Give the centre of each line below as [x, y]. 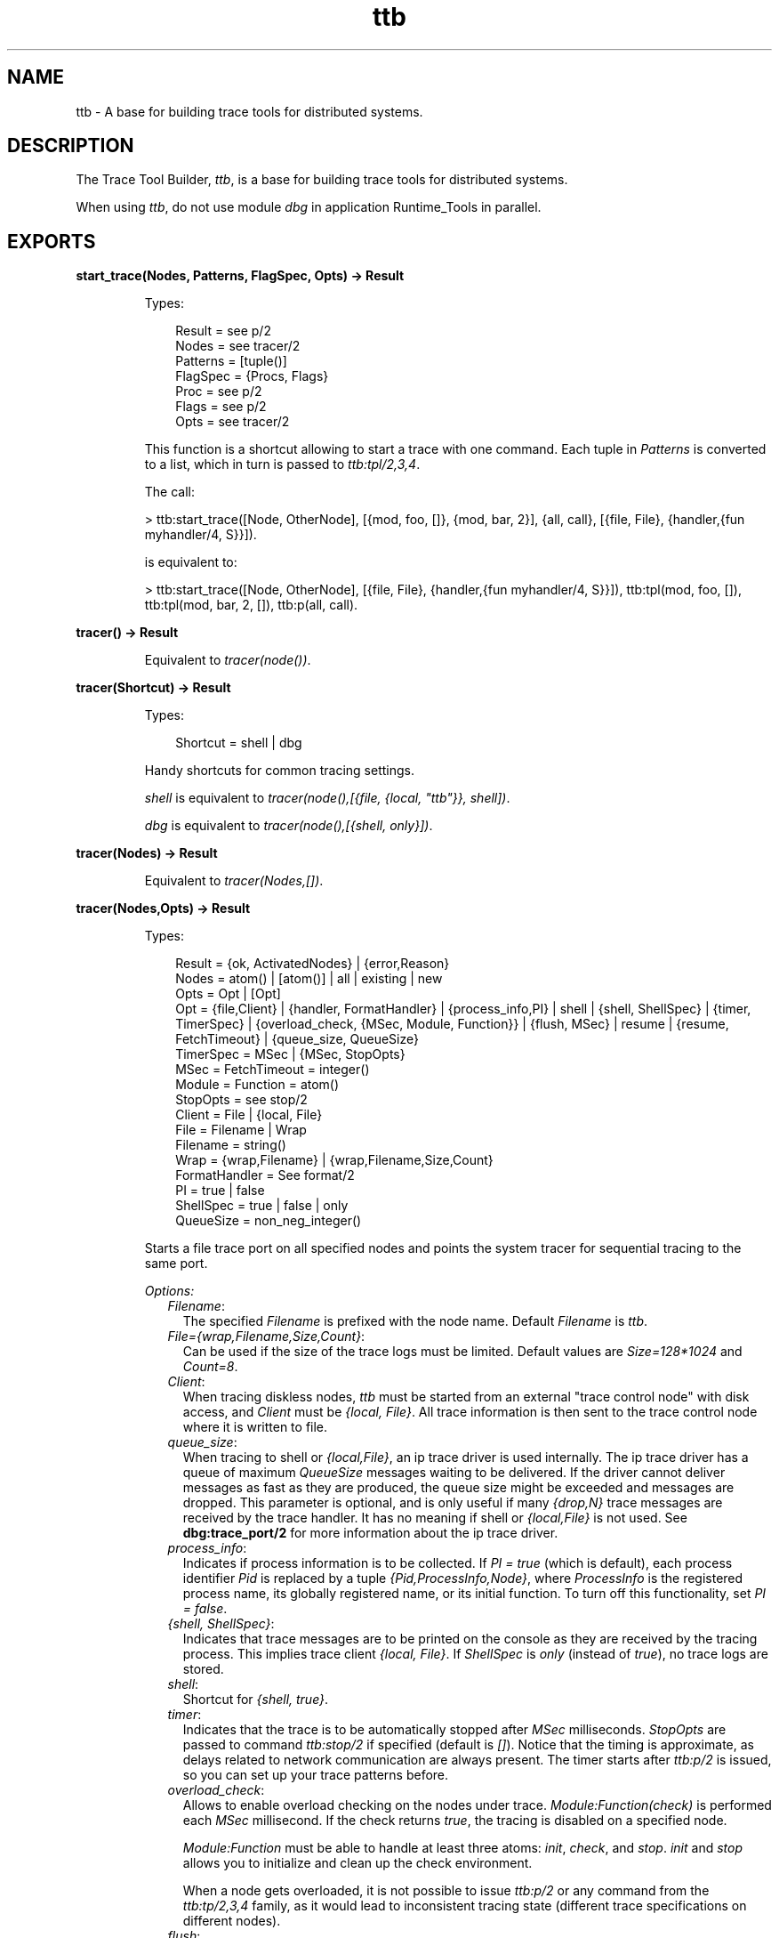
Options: [169, 1291]
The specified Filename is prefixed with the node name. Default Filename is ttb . [415, 1321]
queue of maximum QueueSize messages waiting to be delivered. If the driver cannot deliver [454, 1473]
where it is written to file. [255, 1427]
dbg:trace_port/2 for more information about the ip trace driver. [370, 1533]
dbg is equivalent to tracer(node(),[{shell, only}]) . [289, 826]
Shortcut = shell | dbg [239, 743]
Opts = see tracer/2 [233, 422]
